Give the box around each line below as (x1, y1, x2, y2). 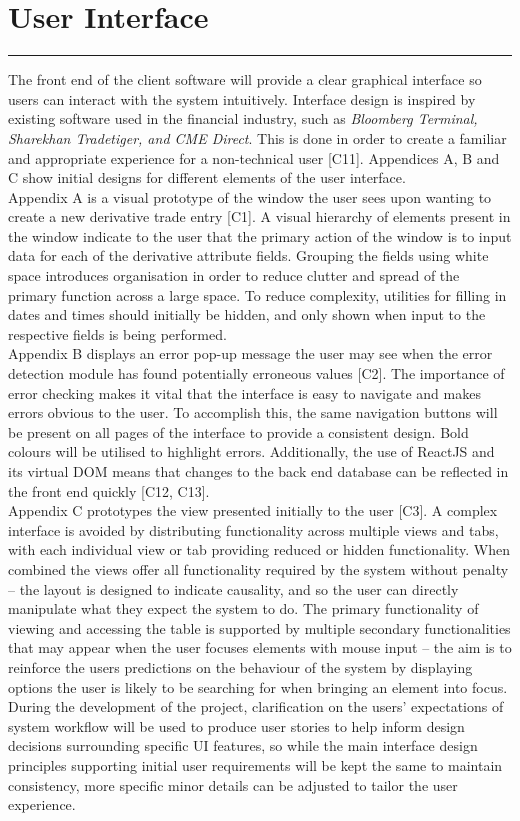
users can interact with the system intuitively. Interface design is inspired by (8, 88, 476, 109)
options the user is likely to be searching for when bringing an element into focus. (8, 676, 508, 697)
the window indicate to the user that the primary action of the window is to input (8, 225, 512, 246)
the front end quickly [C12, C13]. (8, 480, 210, 501)
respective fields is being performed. (8, 323, 227, 344)
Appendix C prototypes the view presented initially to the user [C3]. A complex (8, 500, 498, 521)
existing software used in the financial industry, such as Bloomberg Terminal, (8, 108, 478, 129)
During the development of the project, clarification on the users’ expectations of (8, 696, 504, 717)
